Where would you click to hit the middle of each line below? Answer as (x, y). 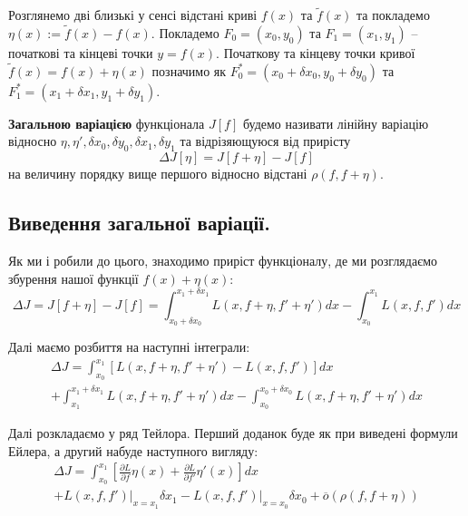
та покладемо (393, 15)
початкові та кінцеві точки (81, 53)
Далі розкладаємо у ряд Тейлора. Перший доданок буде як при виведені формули (233, 432)
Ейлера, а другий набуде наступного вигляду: (133, 450)
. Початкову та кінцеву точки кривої (316, 53)
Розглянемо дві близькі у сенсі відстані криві (133, 15)
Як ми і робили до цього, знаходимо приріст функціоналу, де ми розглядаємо (223, 261)
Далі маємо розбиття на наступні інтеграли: (129, 346)
